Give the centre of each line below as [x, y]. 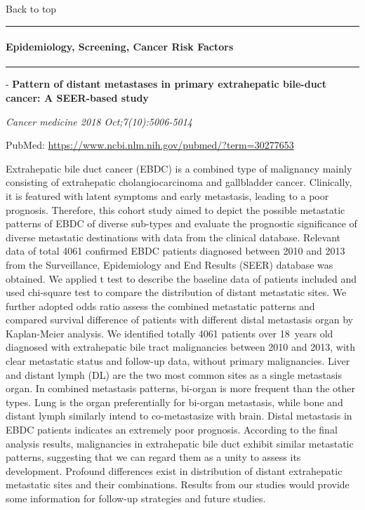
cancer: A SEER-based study [77, 97]
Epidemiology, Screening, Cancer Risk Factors [120, 47]
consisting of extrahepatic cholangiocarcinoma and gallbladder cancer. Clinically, [179, 182]
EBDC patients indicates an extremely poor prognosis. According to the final [172, 430]
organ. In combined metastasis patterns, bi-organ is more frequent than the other [181, 388]
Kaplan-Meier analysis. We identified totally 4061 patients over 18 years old [170, 333]
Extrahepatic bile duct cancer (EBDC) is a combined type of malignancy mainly [179, 168]
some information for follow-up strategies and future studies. [136, 498]
